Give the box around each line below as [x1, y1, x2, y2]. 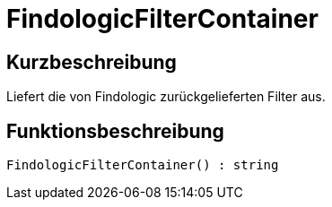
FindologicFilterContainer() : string [6, 158, 279, 173]
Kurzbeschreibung [6, 50, 177, 73]
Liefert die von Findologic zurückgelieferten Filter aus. [6, 89, 326, 105]
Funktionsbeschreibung [6, 119, 224, 142]
